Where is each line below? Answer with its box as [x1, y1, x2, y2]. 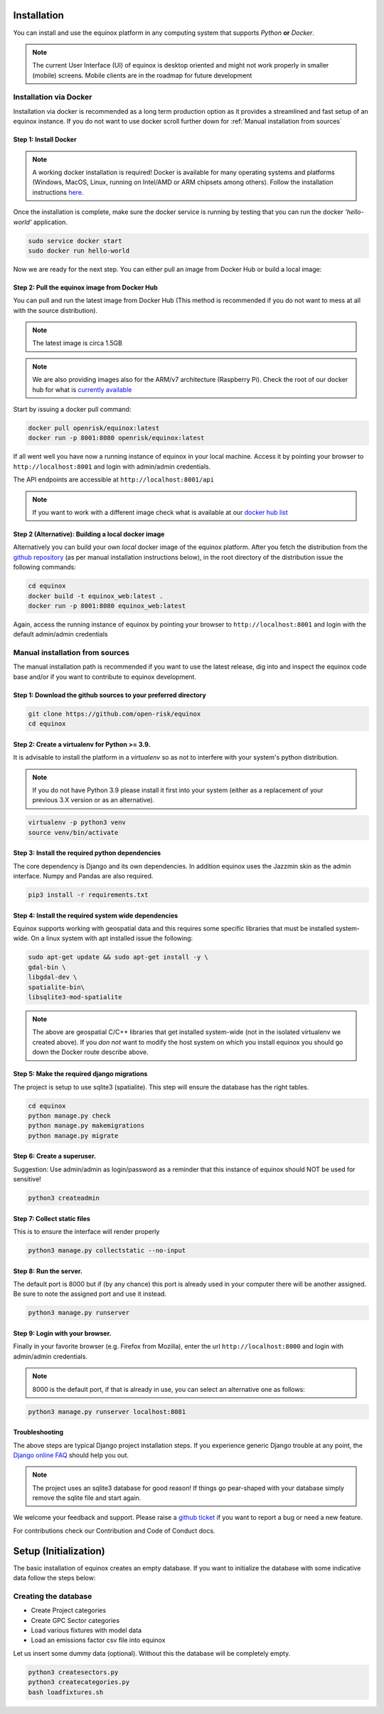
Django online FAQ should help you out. [13, 1451, 129, 1459]
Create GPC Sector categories [31, 1616, 120, 1624]
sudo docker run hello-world [28, 246, 130, 255]
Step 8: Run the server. [13, 1267, 83, 1275]
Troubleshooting [13, 1428, 64, 1437]
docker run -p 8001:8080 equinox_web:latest [28, 602, 186, 610]
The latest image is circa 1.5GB [32, 339, 122, 348]
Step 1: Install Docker [13, 135, 78, 144]
